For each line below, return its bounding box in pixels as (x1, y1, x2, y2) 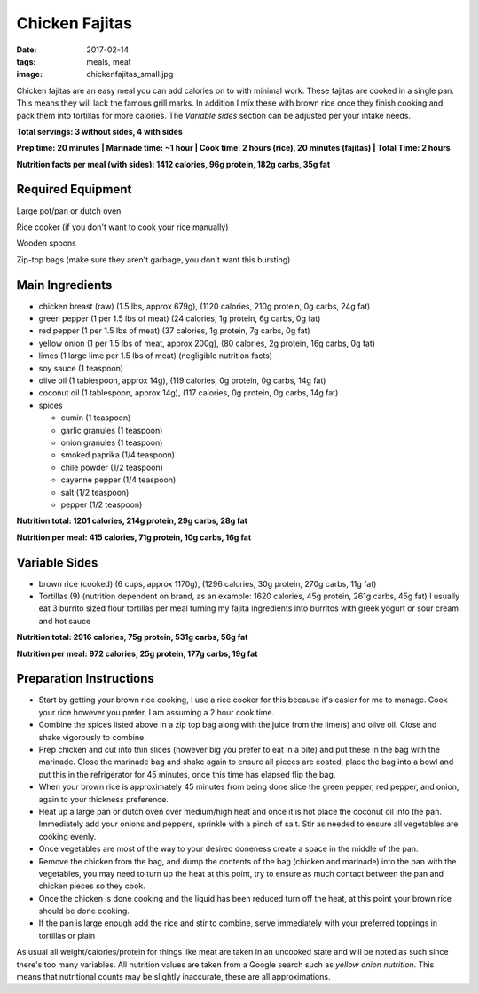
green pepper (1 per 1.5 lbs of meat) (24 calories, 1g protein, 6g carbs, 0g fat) (38, 313, 321, 324)
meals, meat (86, 56, 132, 66)
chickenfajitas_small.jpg (86, 69, 174, 80)
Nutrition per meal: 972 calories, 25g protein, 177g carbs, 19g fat (16, 648, 258, 659)
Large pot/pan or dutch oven (16, 205, 122, 216)
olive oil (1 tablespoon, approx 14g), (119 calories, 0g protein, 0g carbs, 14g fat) (38, 375, 326, 386)
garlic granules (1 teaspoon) (60, 425, 163, 435)
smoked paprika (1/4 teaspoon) (60, 450, 176, 460)
